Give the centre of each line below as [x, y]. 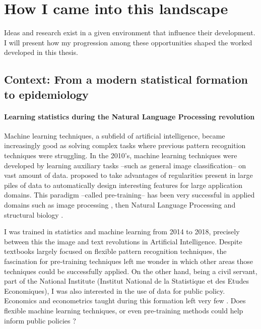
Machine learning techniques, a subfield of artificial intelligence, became [115, 135]
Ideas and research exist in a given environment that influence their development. [130, 32]
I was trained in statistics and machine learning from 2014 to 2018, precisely [122, 232]
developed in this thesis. [41, 52]
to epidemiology [46, 94]
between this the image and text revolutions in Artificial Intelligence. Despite [123, 241]
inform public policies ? [40, 320]
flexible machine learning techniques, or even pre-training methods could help [124, 310]
